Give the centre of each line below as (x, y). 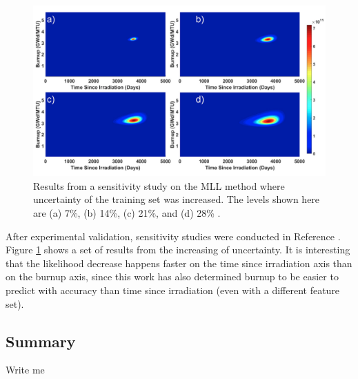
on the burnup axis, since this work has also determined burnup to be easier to (172, 276)
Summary (41, 341)
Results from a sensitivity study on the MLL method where (159, 185)
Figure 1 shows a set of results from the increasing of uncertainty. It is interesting (178, 250)
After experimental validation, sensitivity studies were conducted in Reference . (173, 236)
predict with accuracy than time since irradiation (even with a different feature (173, 290)
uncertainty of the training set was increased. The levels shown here (177, 199)
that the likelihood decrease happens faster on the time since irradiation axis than (179, 263)
